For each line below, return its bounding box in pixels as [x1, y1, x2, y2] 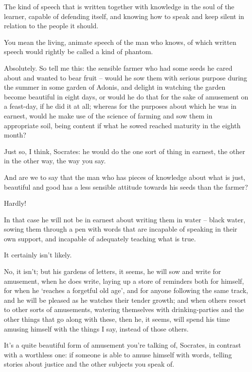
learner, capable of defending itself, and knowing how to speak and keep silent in [4, 11, 244, 21]
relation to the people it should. [4, 20, 99, 31]
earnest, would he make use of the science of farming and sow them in [4, 110, 213, 120]
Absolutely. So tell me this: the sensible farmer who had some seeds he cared [4, 62, 233, 73]
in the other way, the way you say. [4, 156, 106, 166]
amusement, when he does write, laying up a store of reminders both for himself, [4, 275, 244, 286]
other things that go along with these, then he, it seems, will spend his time [4, 314, 230, 324]
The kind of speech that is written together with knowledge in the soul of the [4, 1, 234, 11]
